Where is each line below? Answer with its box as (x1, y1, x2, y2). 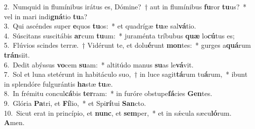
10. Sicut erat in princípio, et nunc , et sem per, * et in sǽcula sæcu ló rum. (4, 107, 232, 118)
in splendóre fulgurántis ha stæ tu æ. (4, 78, 113, 89)
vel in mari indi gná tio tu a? (4, 11, 87, 21)
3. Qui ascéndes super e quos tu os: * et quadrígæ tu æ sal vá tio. (4, 21, 196, 31)
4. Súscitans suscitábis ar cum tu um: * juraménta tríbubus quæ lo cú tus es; (4, 30, 235, 40)
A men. (4, 117, 25, 128)
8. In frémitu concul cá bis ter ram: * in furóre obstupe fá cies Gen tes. (4, 88, 213, 98)
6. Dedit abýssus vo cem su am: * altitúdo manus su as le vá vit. (4, 59, 194, 69)
